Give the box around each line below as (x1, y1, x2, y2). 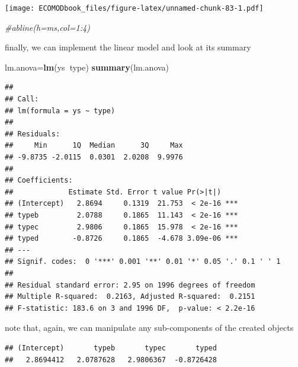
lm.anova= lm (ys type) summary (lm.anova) (5, 60, 169, 73)
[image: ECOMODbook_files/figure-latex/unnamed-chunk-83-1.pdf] (5, 4, 264, 12)
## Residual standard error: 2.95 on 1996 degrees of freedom (5, 280, 255, 289)
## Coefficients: (5, 176, 73, 185)
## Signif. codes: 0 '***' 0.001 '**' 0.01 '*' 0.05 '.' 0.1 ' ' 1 (5, 257, 281, 266)
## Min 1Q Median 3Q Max (5, 141, 183, 150)
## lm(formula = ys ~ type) (5, 106, 116, 115)
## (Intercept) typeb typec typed (5, 343, 217, 352)
